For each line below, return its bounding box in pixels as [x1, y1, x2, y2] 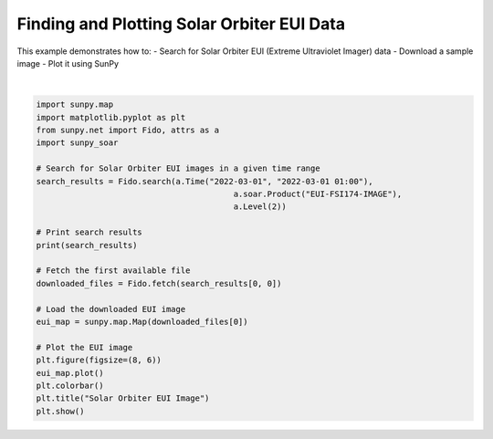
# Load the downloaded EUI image [36, 304, 186, 314]
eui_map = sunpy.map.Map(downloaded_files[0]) [36, 316, 248, 327]
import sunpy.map [36, 99, 114, 110]
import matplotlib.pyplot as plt [36, 112, 186, 122]
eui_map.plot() [36, 368, 104, 378]
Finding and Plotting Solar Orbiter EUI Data [16, 14, 346, 34]
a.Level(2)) [233, 202, 287, 212]
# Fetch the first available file [36, 266, 191, 276]
